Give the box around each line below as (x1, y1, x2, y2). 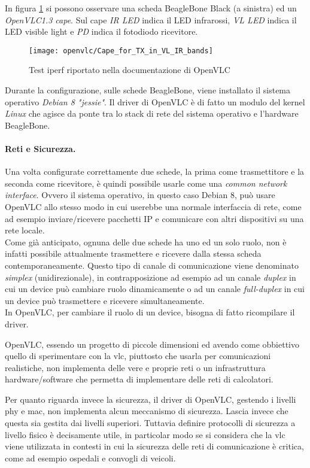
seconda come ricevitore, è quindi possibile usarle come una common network (5, 177, 287, 189)
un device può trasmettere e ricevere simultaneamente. (5, 294, 205, 306)
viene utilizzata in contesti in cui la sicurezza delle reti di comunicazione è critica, (5, 440, 304, 452)
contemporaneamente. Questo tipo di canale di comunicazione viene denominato (5, 259, 299, 271)
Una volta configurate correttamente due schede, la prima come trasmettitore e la (5, 165, 305, 178)
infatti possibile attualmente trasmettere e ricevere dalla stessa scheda (5, 247, 262, 260)
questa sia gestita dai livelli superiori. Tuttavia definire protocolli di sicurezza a (5, 417, 296, 429)
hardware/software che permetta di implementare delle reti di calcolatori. (5, 373, 273, 385)
